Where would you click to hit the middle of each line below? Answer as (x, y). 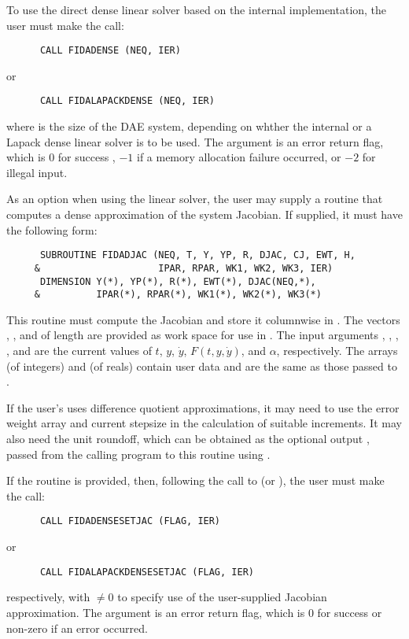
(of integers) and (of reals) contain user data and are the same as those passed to (202, 366)
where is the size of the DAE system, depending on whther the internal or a (189, 126)
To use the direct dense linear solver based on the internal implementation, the (197, 9)
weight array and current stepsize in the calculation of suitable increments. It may (204, 423)
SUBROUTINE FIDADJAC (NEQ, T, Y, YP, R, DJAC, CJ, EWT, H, (197, 255)
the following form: (52, 229)
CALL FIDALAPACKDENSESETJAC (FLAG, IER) (147, 572)
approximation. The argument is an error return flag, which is (156, 612)
